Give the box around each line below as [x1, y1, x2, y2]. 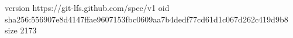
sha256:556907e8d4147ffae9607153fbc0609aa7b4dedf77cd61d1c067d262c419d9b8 [5, 13, 288, 25]
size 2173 [5, 24, 37, 36]
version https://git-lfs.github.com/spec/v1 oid [5, 2, 170, 13]
